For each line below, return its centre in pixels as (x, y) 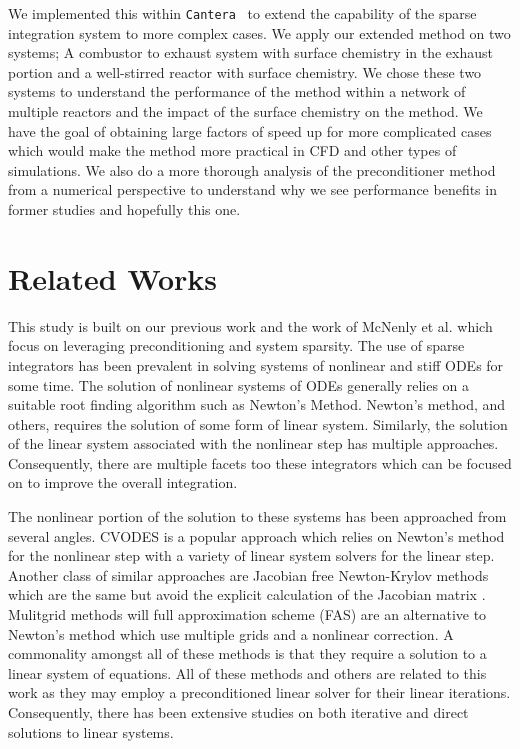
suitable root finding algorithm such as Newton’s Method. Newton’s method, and (257, 404)
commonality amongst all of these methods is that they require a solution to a (247, 653)
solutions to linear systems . (91, 731)
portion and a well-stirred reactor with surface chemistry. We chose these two (245, 71)
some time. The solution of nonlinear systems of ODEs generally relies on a (239, 384)
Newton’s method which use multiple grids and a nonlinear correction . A (231, 633)
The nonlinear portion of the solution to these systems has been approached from (257, 516)
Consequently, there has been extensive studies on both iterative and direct (238, 712)
